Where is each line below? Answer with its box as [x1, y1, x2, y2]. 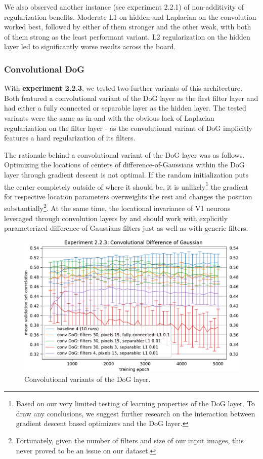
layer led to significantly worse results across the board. [4, 41, 176, 52]
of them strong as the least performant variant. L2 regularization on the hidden [4, 31, 250, 42]
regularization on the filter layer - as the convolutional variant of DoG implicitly [4, 122, 252, 133]
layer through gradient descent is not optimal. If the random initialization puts [4, 169, 249, 180]
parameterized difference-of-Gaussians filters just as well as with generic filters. [4, 223, 248, 233]
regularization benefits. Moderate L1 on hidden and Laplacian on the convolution [4, 11, 256, 22]
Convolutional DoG [4, 62, 85, 75]
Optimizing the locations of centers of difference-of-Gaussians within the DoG [4, 159, 245, 170]
